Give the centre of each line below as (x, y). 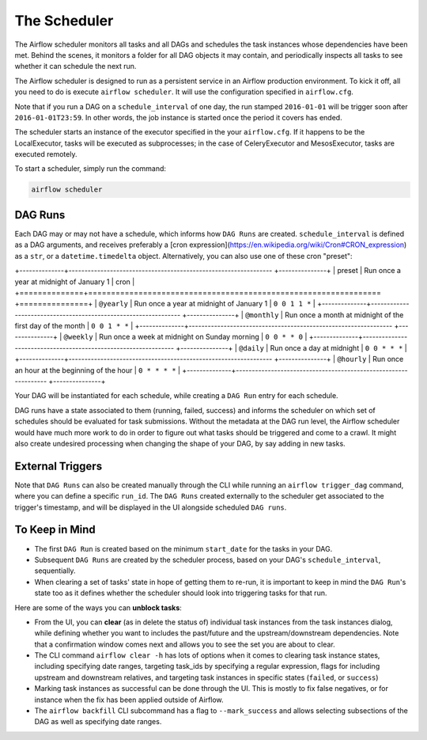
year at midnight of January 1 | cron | (75, 282)
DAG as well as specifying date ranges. (98, 722)
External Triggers (59, 466)
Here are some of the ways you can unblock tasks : (98, 607)
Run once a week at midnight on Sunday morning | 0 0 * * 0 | (203, 337)
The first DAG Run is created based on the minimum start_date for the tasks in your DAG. (183, 548)
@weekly (79, 337)
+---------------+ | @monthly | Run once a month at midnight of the (293, 315)
